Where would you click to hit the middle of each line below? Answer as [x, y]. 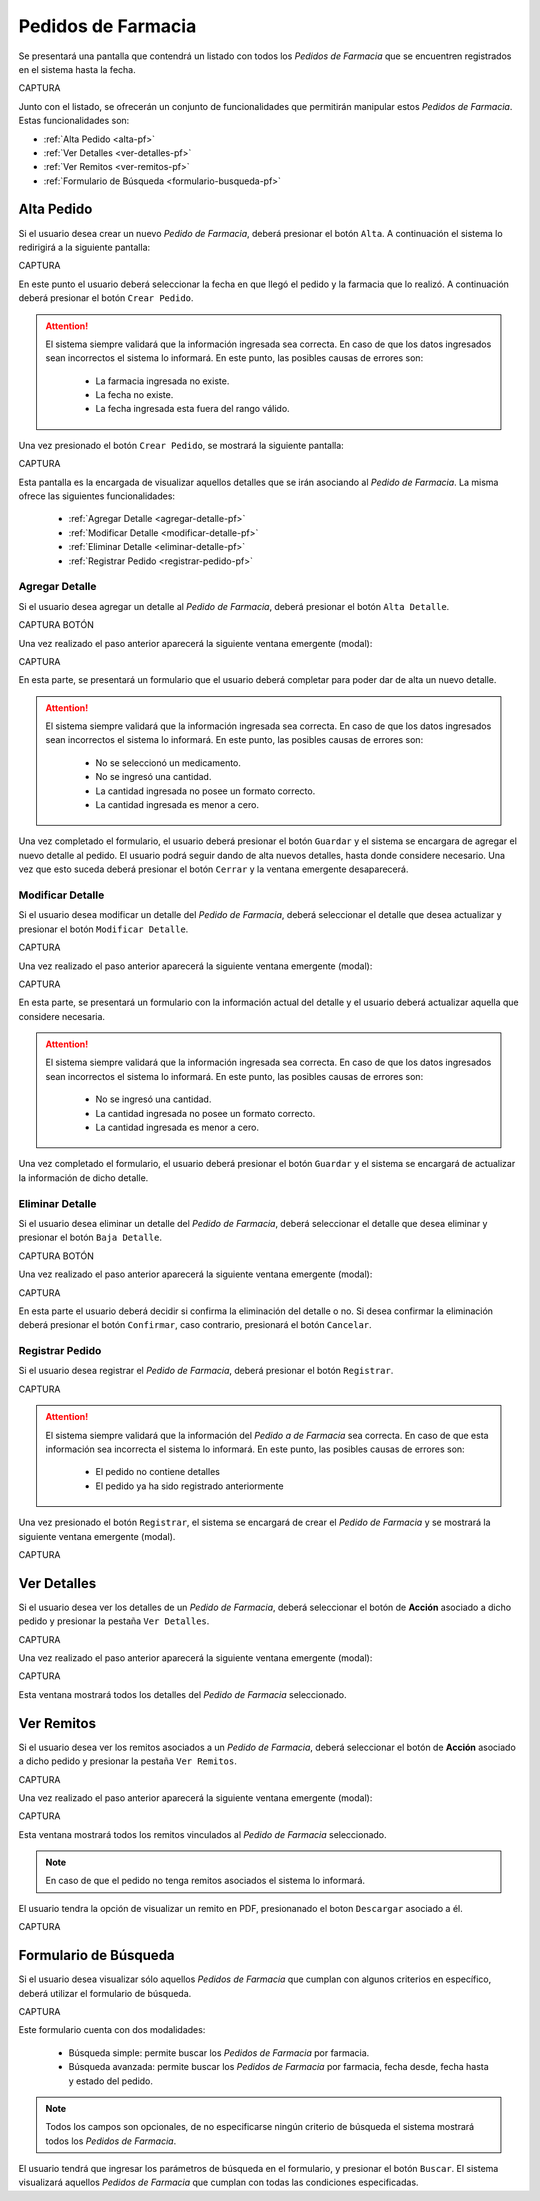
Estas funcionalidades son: [74, 121]
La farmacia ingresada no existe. [162, 381]
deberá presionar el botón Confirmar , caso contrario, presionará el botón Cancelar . [195, 1325]
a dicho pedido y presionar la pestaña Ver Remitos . [127, 1761]
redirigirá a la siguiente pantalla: [84, 247]
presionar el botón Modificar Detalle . [103, 929]
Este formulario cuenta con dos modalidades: [112, 2030]
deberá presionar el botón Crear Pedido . [106, 298]
